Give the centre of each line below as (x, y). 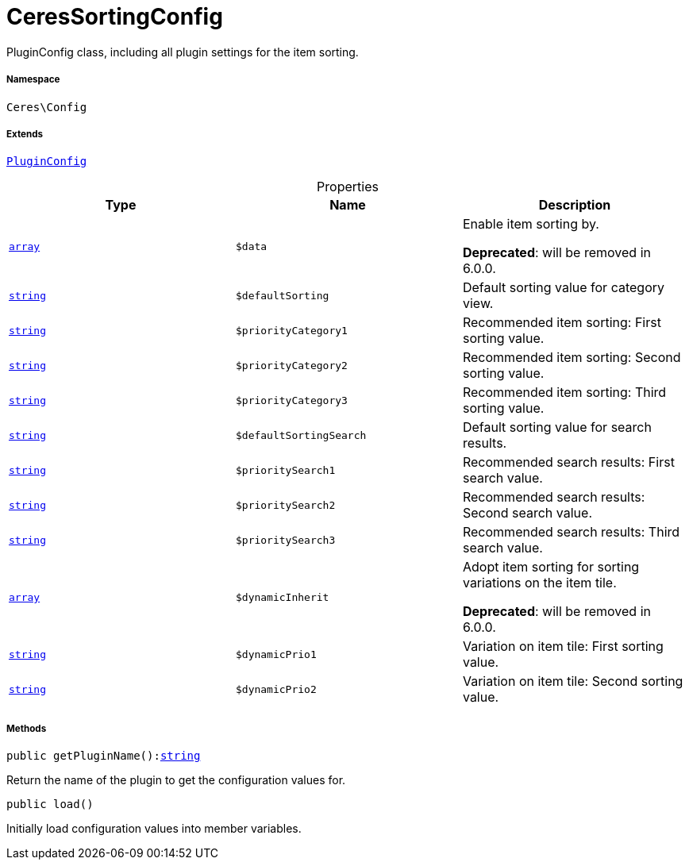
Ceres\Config (47, 107)
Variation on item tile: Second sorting (573, 681)
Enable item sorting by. (531, 224)
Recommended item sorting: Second (572, 358)
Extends (25, 134)
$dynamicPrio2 (276, 689)
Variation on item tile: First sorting (563, 647)
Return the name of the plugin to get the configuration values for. (176, 780)
